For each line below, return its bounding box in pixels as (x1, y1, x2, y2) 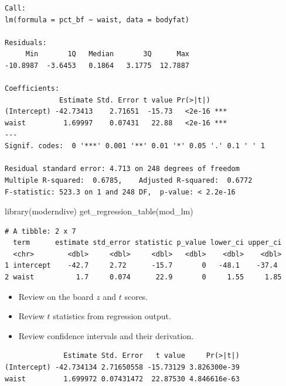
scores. (124, 290, 148, 302)
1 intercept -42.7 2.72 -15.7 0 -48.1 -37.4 (5, 261, 278, 270)
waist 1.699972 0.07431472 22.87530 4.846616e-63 (5, 374, 240, 383)
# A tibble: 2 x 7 (5, 227, 76, 235)
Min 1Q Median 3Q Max (25, 50, 189, 59)
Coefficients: (5, 84, 60, 93)
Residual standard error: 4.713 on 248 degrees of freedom (5, 165, 240, 173)
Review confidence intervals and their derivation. (18, 329, 194, 341)
